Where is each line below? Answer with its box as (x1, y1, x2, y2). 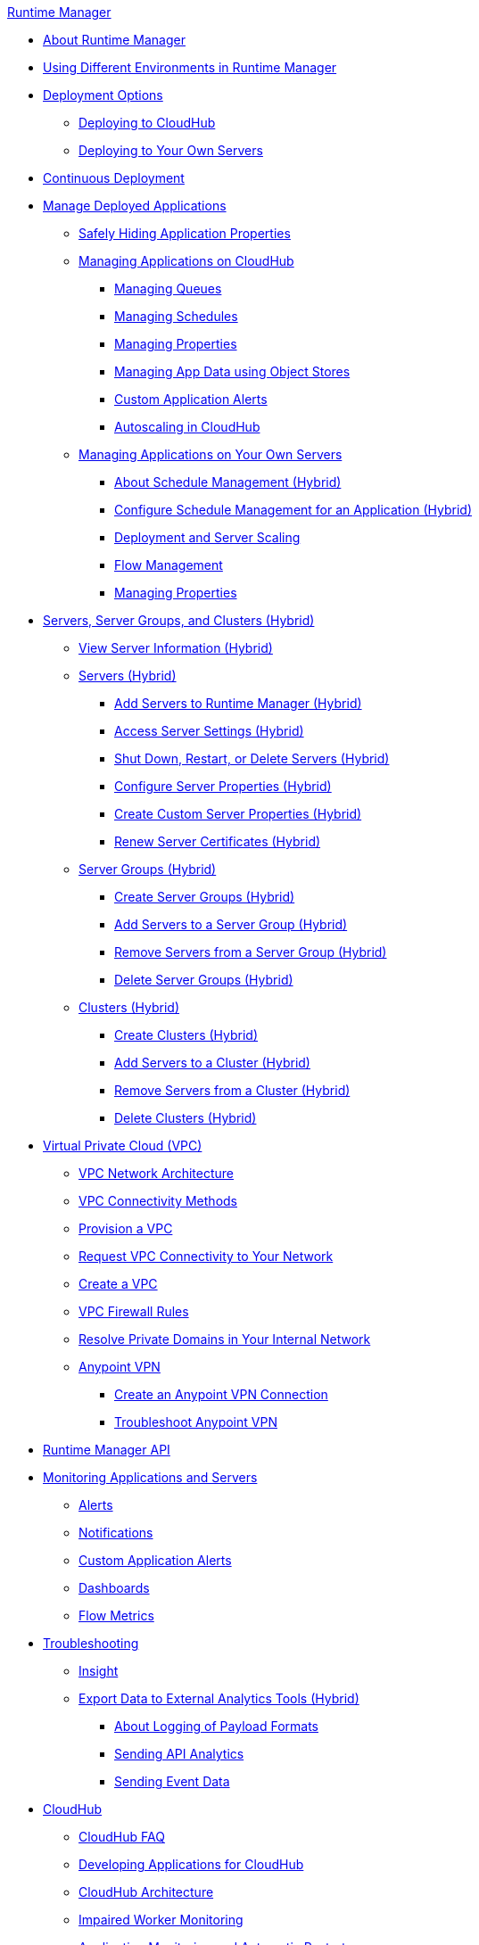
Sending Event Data (114, 1774, 230, 1789)
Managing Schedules (114, 309, 238, 324)
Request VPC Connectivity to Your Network (78, 1249, 334, 1264)
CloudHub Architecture (78, 1884, 214, 1900)
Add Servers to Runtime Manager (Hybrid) (114, 696, 362, 711)
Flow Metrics (78, 1608, 154, 1623)
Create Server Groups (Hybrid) (114, 889, 295, 904)
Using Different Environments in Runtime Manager (43, 60, 337, 75)
